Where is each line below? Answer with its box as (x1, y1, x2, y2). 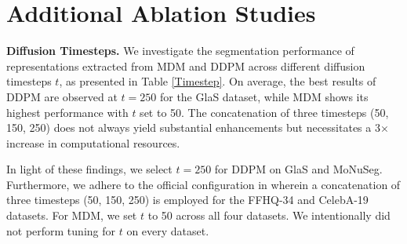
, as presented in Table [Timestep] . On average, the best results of (59, 73, 376, 89)
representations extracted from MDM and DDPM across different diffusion (6, 57, 365, 74)
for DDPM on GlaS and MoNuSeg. (214, 161, 383, 177)
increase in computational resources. (6, 134, 180, 151)
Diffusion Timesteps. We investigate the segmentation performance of (6, 42, 354, 59)
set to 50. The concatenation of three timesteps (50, (140, 104, 389, 120)
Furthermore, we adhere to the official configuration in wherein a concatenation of (6, 176, 401, 192)
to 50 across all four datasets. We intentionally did (147, 207, 391, 224)
